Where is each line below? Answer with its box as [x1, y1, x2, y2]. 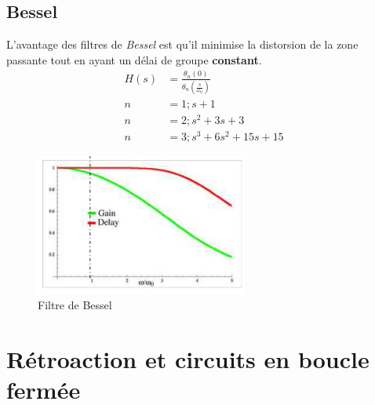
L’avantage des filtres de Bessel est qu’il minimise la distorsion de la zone [6, 36, 359, 53]
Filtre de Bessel [38, 297, 112, 313]
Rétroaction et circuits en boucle [6, 343, 370, 375]
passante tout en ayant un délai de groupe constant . [6, 51, 262, 67]
